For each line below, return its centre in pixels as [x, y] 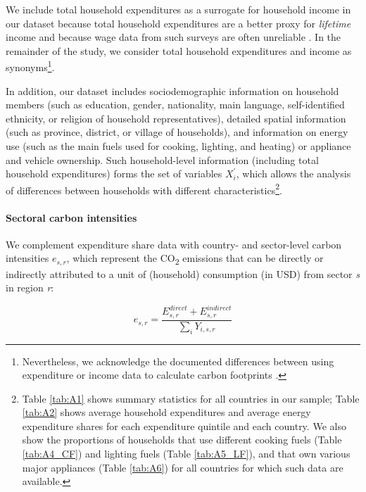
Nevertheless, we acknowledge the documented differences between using [178, 361]
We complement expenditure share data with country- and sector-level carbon [174, 244]
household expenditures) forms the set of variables [114, 174]
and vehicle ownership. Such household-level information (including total [162, 159]
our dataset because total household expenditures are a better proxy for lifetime [178, 23]
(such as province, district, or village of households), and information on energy [177, 132]
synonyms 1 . [30, 66]
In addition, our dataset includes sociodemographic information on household [172, 90]
